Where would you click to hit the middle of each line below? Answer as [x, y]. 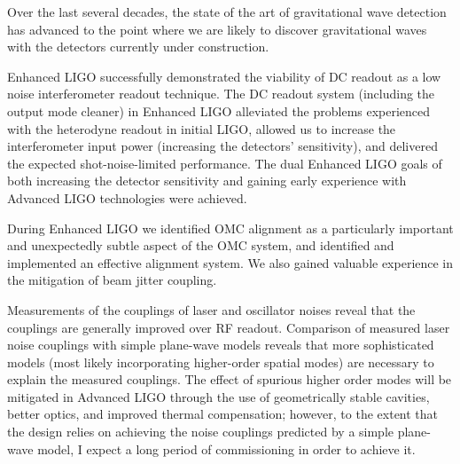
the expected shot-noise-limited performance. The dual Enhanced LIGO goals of [225, 163]
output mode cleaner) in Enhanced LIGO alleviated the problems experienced [219, 110]
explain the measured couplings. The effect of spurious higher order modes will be [230, 379]
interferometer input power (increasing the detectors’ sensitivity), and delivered [222, 146]
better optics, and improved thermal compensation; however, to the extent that [223, 414]
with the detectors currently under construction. [138, 47]
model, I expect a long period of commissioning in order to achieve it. [226, 448]
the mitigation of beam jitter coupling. [112, 280]
